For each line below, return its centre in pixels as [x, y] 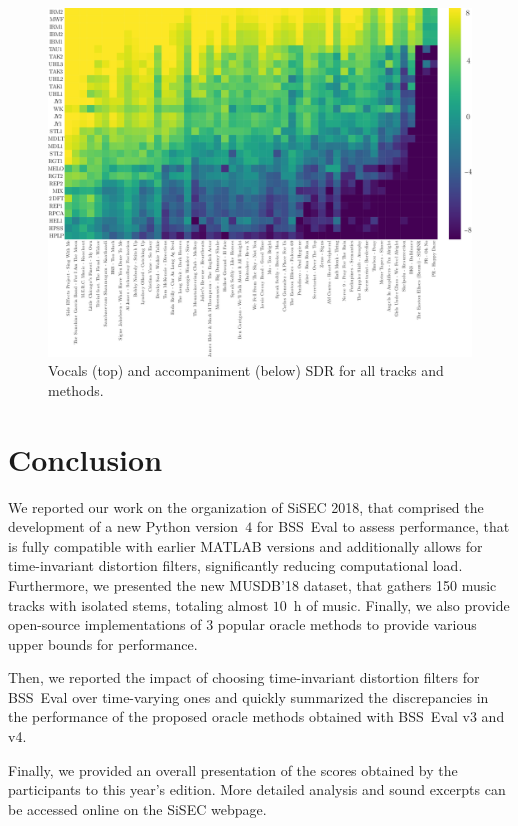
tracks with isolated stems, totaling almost [138, 604]
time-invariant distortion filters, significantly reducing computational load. [235, 565]
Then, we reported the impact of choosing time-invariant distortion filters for [244, 677]
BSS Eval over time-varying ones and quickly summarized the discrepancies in [248, 696]
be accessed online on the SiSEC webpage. [137, 808]
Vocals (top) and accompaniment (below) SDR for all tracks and [246, 370]
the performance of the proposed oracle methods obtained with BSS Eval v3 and [256, 716]
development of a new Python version [123, 526]
